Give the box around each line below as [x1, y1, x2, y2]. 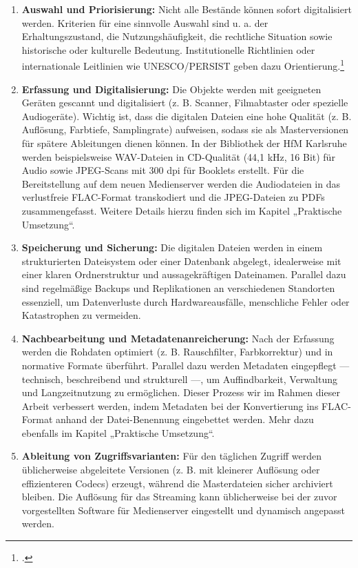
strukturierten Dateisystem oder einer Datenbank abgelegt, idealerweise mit [21, 253, 341, 268]
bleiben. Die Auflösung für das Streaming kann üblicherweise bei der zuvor [21, 489, 337, 504]
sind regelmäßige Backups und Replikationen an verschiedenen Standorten [21, 280, 335, 295]
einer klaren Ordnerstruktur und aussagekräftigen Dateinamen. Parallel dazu [21, 267, 346, 282]
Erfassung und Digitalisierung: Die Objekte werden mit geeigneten [21, 81, 322, 96]
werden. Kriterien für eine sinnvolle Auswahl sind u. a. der [21, 15, 268, 30]
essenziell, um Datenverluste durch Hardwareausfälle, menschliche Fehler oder [21, 294, 350, 309]
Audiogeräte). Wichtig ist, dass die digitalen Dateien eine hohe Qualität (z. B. [21, 108, 352, 123]
